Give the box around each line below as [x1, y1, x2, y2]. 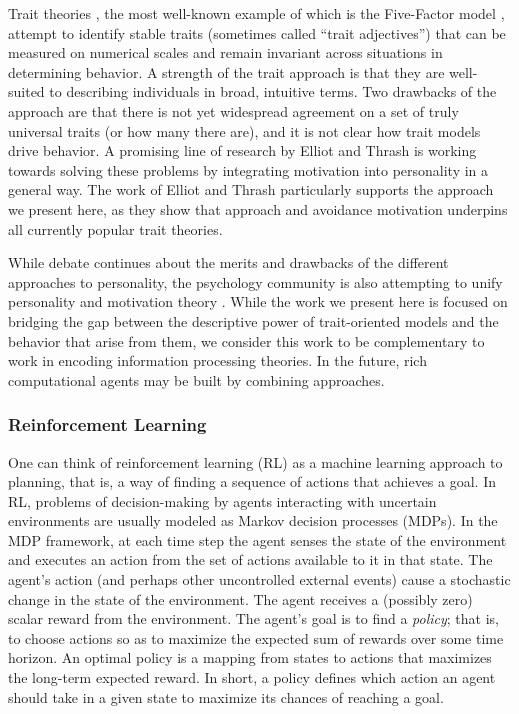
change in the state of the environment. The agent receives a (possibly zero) [8, 588, 473, 609]
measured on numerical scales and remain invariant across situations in [8, 42, 443, 63]
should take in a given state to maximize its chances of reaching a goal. [8, 686, 444, 707]
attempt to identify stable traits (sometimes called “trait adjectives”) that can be [8, 22, 506, 43]
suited [8, 81, 45, 102]
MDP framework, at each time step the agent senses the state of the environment [8, 529, 507, 550]
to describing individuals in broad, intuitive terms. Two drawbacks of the [49, 81, 497, 102]
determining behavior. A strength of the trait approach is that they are [8, 61, 445, 82]
